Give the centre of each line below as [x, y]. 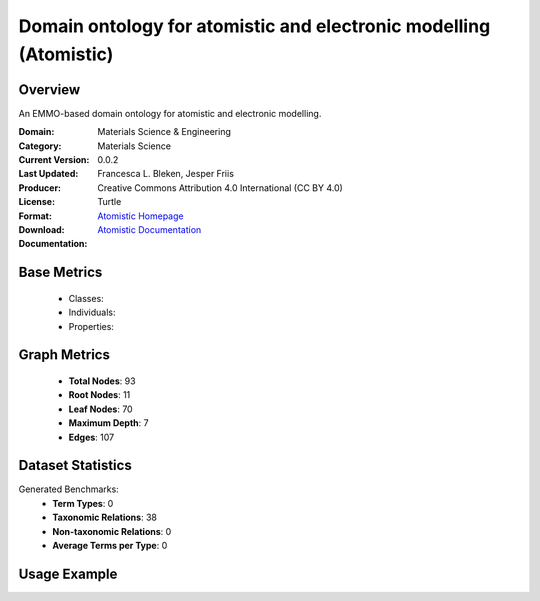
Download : [41, 229]
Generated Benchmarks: [68, 489]
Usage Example [68, 573]
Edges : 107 [91, 437]
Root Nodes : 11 [99, 395]
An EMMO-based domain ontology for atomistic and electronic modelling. [170, 113]
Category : [40, 146]
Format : [35, 216]
